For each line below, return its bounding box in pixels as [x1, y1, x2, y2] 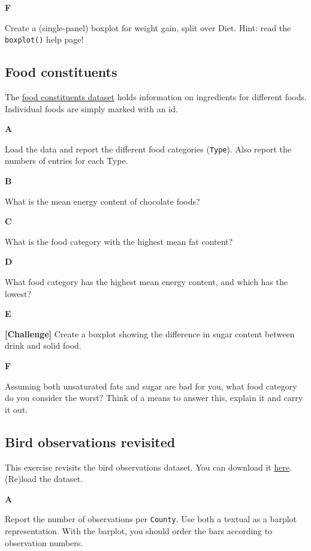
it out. [5, 403, 28, 415]
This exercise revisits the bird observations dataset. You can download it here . [5, 460, 292, 473]
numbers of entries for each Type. [5, 154, 128, 167]
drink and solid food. [5, 339, 81, 352]
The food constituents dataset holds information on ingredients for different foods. [5, 91, 307, 103]
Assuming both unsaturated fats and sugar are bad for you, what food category [5, 379, 297, 392]
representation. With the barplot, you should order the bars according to [5, 525, 273, 537]
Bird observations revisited [5, 432, 176, 451]
